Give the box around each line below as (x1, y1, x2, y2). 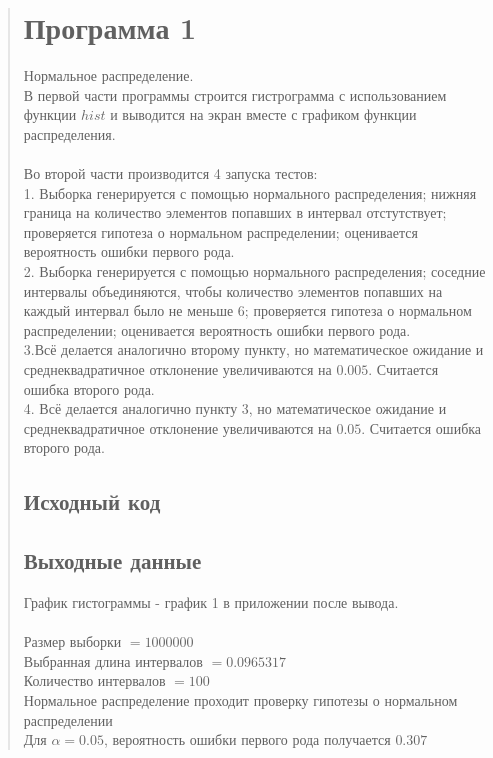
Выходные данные (23, 545, 202, 576)
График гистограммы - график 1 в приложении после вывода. (23, 591, 399, 612)
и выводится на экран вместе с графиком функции (110, 104, 417, 125)
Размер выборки (23, 631, 122, 652)
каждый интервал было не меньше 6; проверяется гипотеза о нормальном (23, 300, 472, 321)
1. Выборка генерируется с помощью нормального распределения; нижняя (23, 182, 477, 203)
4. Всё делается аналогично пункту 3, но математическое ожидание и (23, 398, 447, 419)
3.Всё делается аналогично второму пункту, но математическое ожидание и (23, 339, 484, 360)
